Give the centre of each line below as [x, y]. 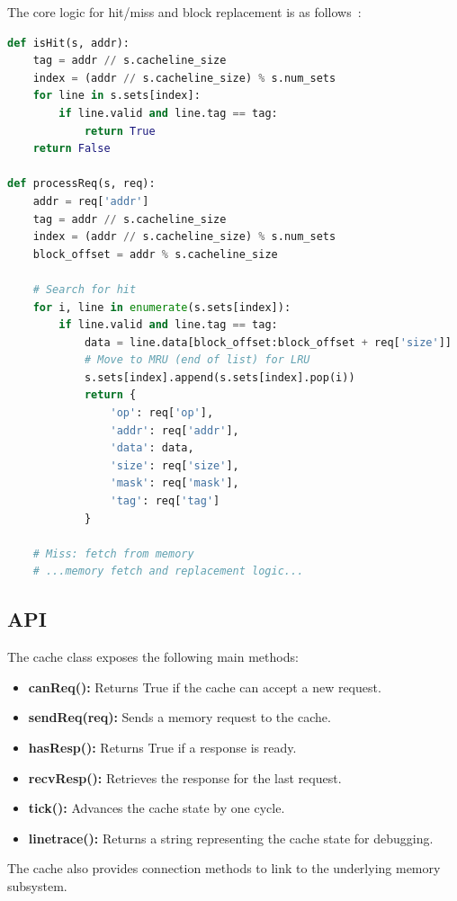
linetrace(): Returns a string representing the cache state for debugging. [231, 838]
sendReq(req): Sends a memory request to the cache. [179, 717]
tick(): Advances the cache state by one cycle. [157, 808]
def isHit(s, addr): [69, 43]
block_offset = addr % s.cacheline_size [155, 254]
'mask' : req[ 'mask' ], [175, 483]
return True [120, 131]
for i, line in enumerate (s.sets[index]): [162, 307]
